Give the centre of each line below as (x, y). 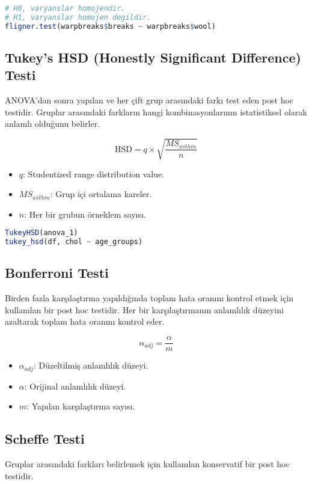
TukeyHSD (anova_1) (41, 233)
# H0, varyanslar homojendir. (65, 8)
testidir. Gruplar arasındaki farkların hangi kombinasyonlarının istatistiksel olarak (156, 112)
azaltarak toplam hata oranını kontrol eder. (85, 321)
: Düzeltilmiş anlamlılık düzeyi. (91, 365)
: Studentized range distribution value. (94, 173)
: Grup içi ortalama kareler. (101, 194)
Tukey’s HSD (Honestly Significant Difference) (153, 57)
